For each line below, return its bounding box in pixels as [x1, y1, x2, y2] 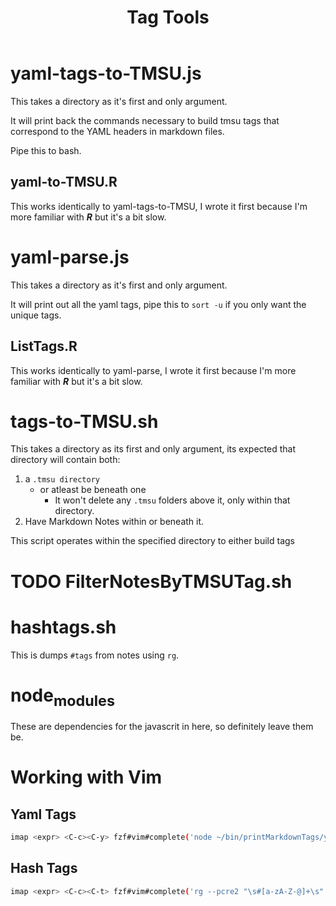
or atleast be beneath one [39, 484, 147, 496]
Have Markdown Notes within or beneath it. [24, 516, 205, 528]
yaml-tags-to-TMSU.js [10, 62, 202, 85]
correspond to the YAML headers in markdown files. [10, 125, 225, 137]
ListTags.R [10, 338, 78, 355]
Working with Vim [10, 766, 163, 789]
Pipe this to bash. [10, 144, 82, 156]
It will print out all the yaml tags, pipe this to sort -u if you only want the [10, 298, 307, 310]
